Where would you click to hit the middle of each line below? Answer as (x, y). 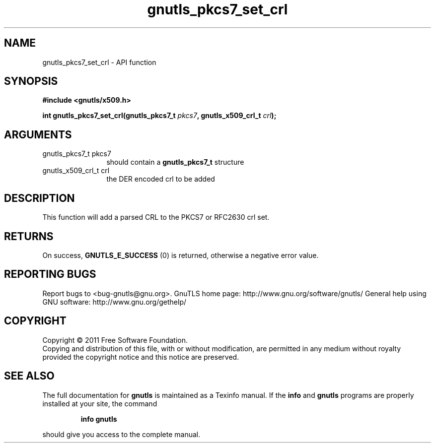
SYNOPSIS (31, 81)
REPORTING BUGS (50, 274)
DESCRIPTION (39, 198)
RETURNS (29, 236)
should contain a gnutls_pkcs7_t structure (175, 162)
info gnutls (99, 419)
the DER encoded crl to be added (161, 179)
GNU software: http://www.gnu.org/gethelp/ (114, 302)
